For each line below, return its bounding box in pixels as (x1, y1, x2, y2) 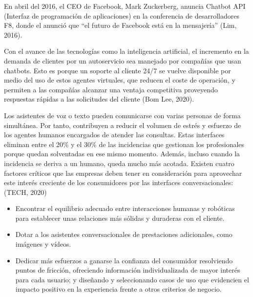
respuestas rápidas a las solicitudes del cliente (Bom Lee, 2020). (4, 94, 194, 104)
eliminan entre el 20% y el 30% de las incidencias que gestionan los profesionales (4, 139, 245, 149)
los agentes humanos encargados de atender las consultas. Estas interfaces (4, 129, 225, 140)
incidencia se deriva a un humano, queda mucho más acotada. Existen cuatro (4, 158, 234, 168)
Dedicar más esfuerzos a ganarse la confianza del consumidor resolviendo (15, 255, 233, 265)
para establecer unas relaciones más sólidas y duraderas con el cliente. (15, 212, 225, 223)
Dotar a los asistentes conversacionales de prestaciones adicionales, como (15, 229, 232, 239)
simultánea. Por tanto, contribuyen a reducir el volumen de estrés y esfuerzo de (4, 120, 241, 130)
